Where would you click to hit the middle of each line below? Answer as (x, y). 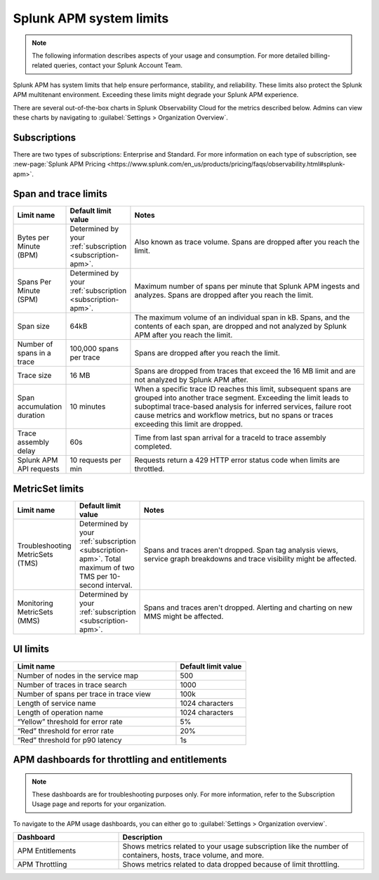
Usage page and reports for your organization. (99, 804)
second (92, 585)
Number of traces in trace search (72, 685)
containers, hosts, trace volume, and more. (193, 855)
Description (142, 837)
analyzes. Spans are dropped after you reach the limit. (224, 295)
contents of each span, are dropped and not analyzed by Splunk (240, 327)
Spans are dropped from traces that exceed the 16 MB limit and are (245, 371)
